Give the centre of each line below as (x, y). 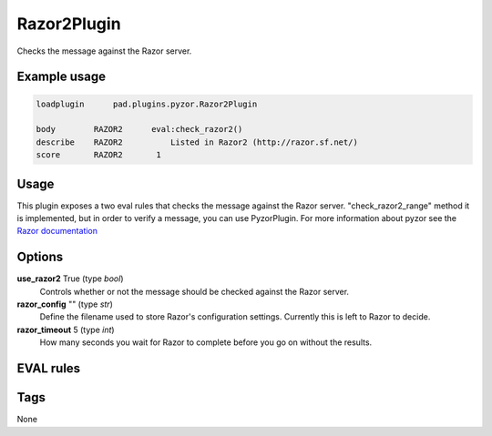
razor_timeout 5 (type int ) (66, 330)
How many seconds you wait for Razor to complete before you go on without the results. (206, 342)
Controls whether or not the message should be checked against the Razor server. (195, 291)
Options (40, 257)
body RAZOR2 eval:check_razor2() (139, 129)
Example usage (61, 77)
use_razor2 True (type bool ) (70, 279)
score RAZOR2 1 (98, 155)
